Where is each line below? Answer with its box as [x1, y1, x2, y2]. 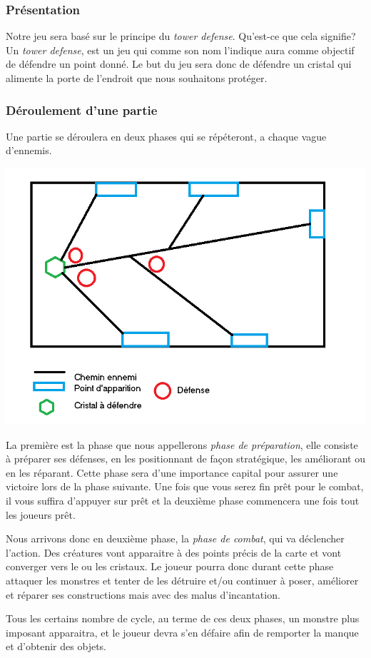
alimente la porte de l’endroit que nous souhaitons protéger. [6, 71, 268, 85]
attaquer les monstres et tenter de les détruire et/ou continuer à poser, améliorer [6, 572, 359, 587]
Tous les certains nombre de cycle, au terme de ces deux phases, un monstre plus [6, 611, 360, 626]
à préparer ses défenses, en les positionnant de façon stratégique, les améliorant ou [6, 451, 365, 466]
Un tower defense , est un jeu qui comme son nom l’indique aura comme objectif [6, 42, 355, 57]
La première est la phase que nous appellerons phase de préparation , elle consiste [6, 437, 358, 452]
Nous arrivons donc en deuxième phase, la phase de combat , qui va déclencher [6, 531, 345, 546]
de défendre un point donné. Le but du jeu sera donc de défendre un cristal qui [6, 56, 352, 71]
